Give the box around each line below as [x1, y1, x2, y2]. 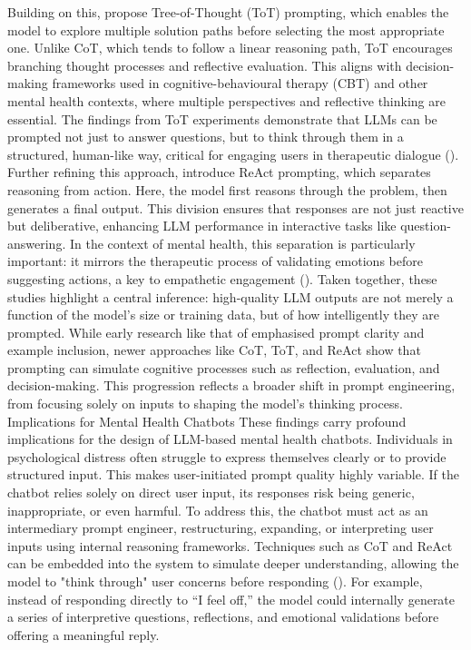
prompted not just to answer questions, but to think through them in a [7, 127, 404, 146]
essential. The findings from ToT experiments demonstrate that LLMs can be [7, 109, 437, 128]
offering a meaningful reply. [7, 625, 160, 644]
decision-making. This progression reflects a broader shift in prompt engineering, [7, 376, 456, 395]
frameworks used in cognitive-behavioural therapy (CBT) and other [52, 74, 428, 93]
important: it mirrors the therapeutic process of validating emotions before [7, 251, 423, 271]
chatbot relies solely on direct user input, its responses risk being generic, [7, 483, 415, 502]
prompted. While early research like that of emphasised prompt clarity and [7, 322, 425, 341]
